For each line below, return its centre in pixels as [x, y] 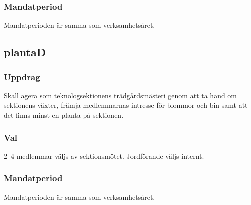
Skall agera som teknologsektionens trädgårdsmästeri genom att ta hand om [121, 95]
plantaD [25, 52]
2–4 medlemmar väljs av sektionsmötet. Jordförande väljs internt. [104, 155]
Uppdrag [22, 77]
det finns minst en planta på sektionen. [64, 115]
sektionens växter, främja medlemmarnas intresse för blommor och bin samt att [126, 105]
